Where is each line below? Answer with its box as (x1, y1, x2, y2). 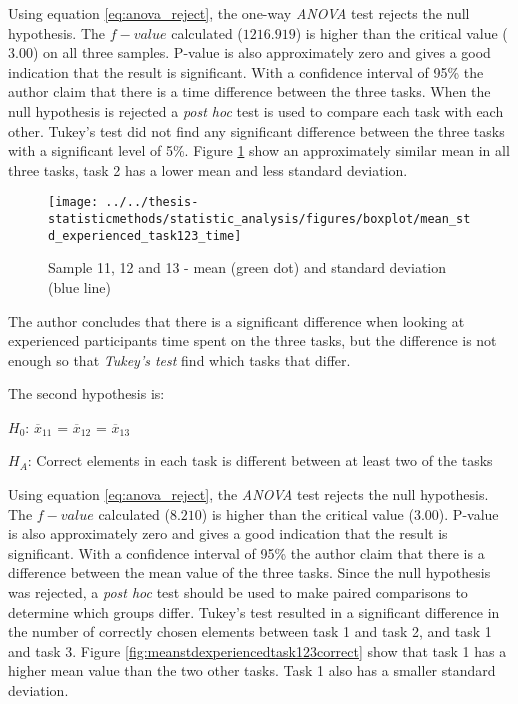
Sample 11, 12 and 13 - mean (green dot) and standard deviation (48, 257, 447, 278)
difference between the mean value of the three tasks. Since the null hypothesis (8, 562, 491, 583)
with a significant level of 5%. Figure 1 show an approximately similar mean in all (8, 140, 510, 161)
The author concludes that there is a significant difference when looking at (8, 310, 465, 331)
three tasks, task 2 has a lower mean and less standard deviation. (8, 159, 408, 180)
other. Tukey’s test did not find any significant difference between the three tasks (8, 120, 505, 141)
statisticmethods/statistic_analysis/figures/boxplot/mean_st (48, 212, 471, 226)
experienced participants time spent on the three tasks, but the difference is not (8, 330, 497, 351)
